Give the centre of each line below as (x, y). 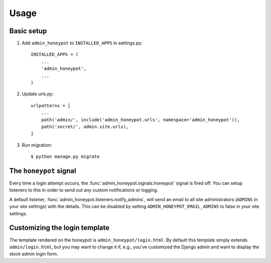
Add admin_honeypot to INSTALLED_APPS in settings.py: (82, 43)
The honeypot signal (43, 171)
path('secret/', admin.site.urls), (85, 126)
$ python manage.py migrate (65, 157)
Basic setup (28, 31)
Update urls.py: (38, 94)
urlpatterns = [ (51, 105)
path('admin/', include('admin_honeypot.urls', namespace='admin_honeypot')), (140, 120)
